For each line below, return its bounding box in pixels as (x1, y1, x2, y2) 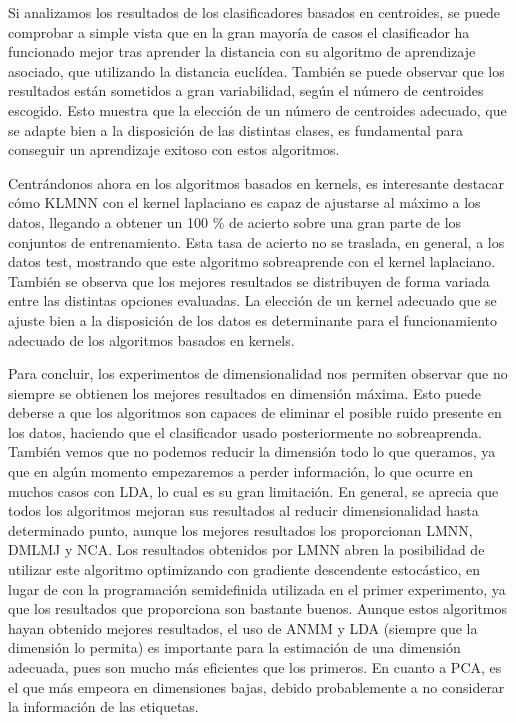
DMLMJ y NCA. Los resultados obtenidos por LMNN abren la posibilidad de (8, 539, 485, 560)
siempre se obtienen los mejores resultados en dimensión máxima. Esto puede (8, 382, 481, 403)
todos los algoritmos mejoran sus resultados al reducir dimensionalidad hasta (8, 500, 479, 521)
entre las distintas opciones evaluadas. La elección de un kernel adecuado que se (8, 290, 497, 311)
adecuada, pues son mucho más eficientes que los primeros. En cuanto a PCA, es (8, 657, 502, 677)
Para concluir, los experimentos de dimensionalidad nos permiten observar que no (8, 363, 508, 384)
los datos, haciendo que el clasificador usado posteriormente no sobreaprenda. (8, 421, 482, 442)
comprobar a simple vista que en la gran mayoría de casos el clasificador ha (8, 21, 470, 42)
